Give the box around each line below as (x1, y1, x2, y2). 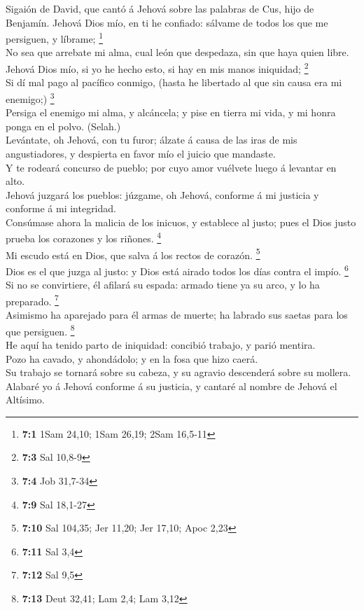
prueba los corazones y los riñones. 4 (6, 229, 162, 246)
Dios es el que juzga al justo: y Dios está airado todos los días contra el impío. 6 (6, 261, 349, 278)
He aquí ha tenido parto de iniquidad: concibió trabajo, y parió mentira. (6, 337, 316, 352)
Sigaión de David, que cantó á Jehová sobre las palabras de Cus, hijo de (6, 1, 314, 15)
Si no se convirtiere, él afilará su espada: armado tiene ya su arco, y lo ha (6, 277, 320, 292)
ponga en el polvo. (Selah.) (6, 118, 121, 133)
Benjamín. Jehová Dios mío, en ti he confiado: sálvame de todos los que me (6, 15, 328, 29)
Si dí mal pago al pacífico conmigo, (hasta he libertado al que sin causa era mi (6, 75, 342, 90)
